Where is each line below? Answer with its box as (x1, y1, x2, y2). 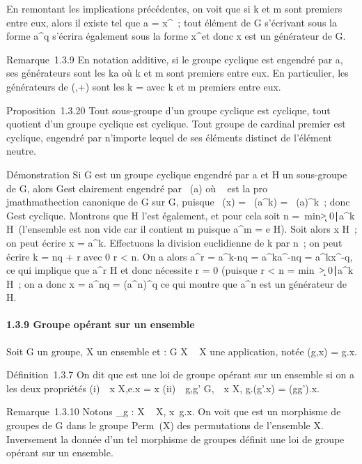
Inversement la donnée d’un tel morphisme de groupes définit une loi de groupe (6, 431, 345, 446)
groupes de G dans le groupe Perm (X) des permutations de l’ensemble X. (6, 418, 324, 433)
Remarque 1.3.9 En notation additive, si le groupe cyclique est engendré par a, (6, 52, 343, 66)
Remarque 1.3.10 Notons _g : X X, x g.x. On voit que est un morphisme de (6, 404, 341, 419)
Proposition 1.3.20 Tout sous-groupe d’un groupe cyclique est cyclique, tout (6, 102, 331, 117)
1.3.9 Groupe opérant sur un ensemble (6, 317, 195, 332)
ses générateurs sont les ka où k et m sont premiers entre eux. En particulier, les (6, 65, 349, 80)
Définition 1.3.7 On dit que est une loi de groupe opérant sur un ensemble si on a (6, 367, 354, 382)
